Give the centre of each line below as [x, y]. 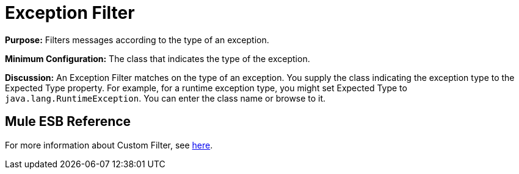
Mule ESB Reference [68, 122]
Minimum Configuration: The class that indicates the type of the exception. [158, 58]
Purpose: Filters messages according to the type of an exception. [137, 40]
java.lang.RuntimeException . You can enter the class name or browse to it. [165, 98]
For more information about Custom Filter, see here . [109, 145]
